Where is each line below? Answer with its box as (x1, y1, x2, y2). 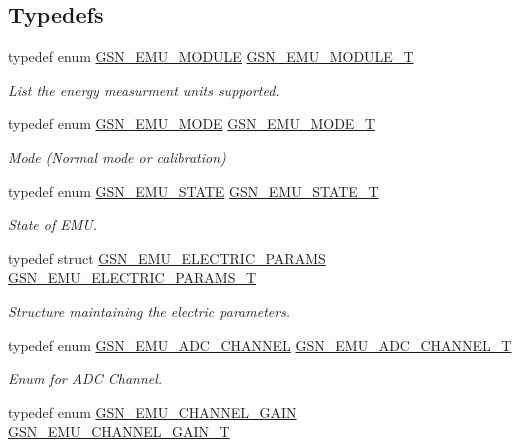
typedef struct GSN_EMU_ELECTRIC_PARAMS (8, 247, 326, 268)
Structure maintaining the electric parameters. (8, 300, 291, 321)
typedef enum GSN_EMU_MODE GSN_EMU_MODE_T (8, 113, 375, 134)
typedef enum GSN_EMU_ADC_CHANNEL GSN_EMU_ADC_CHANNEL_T (8, 334, 512, 355)
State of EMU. (8, 214, 97, 235)
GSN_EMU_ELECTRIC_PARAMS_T (8, 267, 257, 288)
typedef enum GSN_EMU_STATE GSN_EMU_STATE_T (8, 180, 379, 201)
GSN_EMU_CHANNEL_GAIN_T (8, 421, 230, 442)
